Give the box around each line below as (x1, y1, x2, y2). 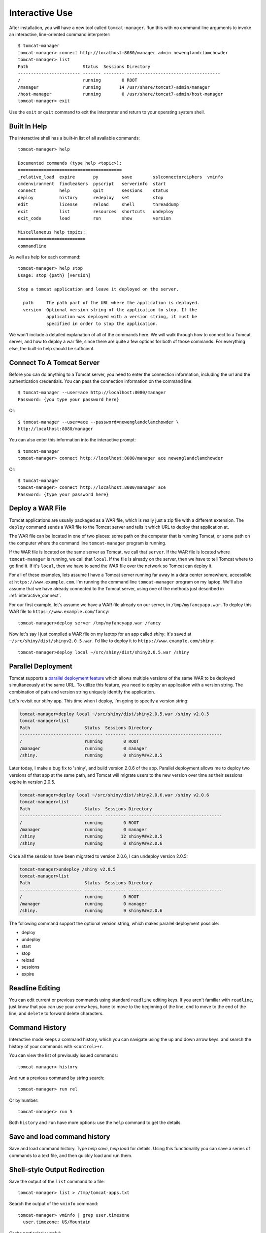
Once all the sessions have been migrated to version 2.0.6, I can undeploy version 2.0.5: (9, 853, 188, 859)
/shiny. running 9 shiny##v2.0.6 (19, 908, 163, 913)
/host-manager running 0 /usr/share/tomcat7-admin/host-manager (18, 91, 223, 97)
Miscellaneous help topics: (18, 229, 86, 235)
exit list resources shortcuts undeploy (18, 209, 174, 214)
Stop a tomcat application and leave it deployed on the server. (18, 286, 179, 292)
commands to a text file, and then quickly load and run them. (9, 1152, 133, 1159)
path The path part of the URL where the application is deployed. (23, 300, 200, 306)
